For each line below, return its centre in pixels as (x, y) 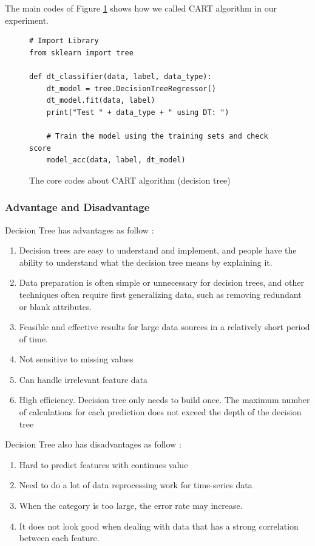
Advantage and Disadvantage (77, 207)
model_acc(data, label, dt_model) (116, 160)
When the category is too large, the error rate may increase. (131, 506)
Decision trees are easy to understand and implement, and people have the (158, 250)
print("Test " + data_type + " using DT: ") (138, 112)
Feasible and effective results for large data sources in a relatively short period (164, 327)
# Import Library (64, 41)
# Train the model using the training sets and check (157, 136)
